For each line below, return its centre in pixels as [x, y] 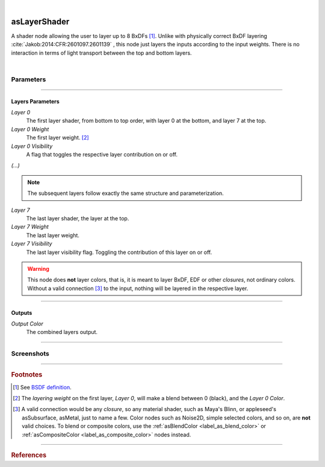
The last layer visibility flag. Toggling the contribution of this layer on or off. [119, 252]
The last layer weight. [53, 235]
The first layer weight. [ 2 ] [58, 138]
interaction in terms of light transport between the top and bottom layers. [101, 53]
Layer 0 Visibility [32, 146]
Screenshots [30, 354]
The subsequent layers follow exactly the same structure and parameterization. [125, 193]
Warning [38, 268]
